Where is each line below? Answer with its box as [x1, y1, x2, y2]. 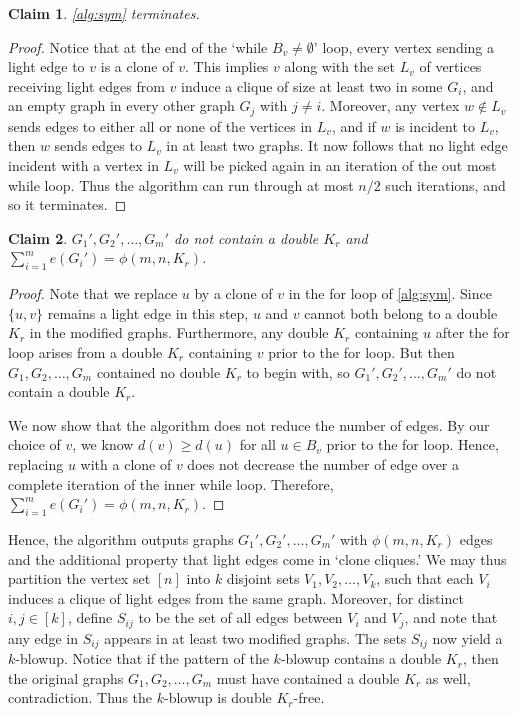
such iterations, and [385, 174, 506, 195]
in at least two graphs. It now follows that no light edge [166, 135, 508, 156]
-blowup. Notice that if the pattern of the [15, 648, 269, 669]
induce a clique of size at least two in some [181, 75, 443, 96]
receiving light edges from [8, 75, 165, 96]
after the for [435, 322, 510, 343]
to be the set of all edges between [138, 607, 343, 628]
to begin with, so [246, 361, 350, 382]
